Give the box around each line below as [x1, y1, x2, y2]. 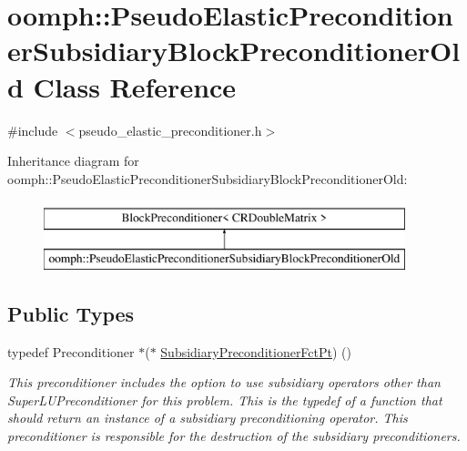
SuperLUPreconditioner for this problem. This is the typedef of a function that [7, 390, 442, 409]
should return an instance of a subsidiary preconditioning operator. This [7, 408, 408, 427]
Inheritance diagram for [7, 151, 139, 170]
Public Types [7, 299, 135, 327]
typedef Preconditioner [7, 342, 135, 361]
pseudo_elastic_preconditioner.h [78, 120, 262, 139]
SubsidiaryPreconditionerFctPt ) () [160, 342, 351, 361]
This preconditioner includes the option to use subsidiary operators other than [7, 373, 441, 392]
